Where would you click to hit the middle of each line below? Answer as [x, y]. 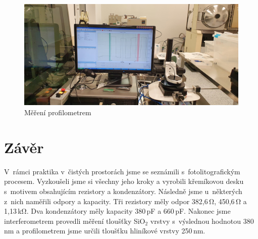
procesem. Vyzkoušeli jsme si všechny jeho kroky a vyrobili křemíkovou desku [124, 181]
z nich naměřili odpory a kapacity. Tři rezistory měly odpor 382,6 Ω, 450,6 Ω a [125, 201]
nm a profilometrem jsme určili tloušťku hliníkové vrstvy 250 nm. [105, 231]
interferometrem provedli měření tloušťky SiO [75, 221]
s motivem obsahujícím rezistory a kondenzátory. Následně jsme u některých [123, 191]
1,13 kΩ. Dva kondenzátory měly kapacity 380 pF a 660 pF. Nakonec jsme [117, 211]
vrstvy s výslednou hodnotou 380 [202, 221]
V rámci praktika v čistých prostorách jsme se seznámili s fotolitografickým [122, 171]
